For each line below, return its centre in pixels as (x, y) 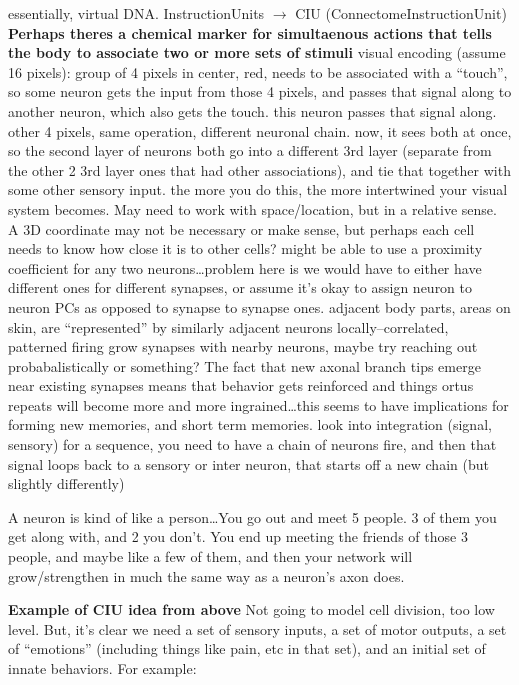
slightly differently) (66, 483)
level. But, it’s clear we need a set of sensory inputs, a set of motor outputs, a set (257, 628)
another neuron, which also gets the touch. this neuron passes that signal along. (252, 110)
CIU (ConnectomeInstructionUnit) (401, 13)
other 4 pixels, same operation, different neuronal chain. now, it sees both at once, (260, 130)
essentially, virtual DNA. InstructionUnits (136, 13)
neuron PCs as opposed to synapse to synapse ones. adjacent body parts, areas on (259, 306)
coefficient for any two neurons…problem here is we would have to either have (245, 267)
